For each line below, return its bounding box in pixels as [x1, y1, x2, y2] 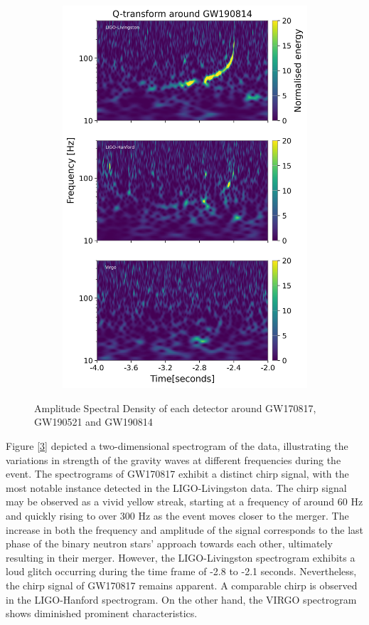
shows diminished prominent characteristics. [6, 606, 198, 621]
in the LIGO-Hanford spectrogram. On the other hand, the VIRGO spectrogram [6, 592, 357, 606]
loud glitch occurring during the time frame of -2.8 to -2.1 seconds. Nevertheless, [6, 564, 357, 579]
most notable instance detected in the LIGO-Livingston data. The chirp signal [6, 480, 347, 495]
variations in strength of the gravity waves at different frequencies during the [6, 452, 341, 467]
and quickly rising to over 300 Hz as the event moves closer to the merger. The [6, 508, 349, 523]
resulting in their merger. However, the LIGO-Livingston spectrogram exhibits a [6, 550, 355, 564]
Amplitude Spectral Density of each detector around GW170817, [34, 400, 316, 415]
